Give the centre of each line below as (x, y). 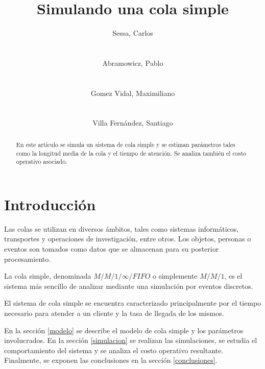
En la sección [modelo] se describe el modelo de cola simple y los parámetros (124, 330)
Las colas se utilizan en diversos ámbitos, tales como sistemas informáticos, (122, 228)
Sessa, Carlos (133, 33)
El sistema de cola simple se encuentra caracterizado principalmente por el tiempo (133, 303)
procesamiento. (28, 259)
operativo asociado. (42, 162)
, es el (233, 276)
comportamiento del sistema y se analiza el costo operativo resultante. (114, 350)
